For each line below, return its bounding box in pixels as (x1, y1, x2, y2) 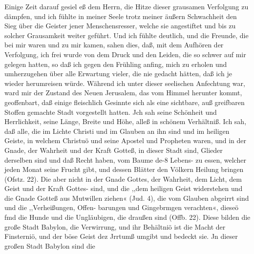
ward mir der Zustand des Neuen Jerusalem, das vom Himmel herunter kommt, (4, 87, 242, 98)
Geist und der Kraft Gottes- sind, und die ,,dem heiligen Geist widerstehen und (4, 183, 243, 193)
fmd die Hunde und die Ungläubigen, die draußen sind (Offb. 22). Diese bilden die (4, 212, 251, 222)
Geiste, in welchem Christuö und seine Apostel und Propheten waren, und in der (4, 135, 247, 146)
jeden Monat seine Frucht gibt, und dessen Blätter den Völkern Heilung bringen (4, 164, 244, 174)
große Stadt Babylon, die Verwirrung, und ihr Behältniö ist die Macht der (4, 221, 226, 232)
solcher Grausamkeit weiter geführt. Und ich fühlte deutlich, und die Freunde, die (4, 30, 249, 40)
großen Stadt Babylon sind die (4, 240, 95, 251)
